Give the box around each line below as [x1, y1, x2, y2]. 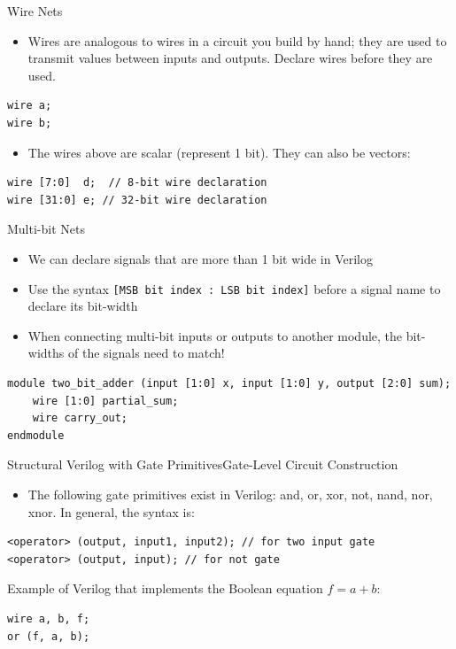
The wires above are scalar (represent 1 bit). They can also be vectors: [27, 143, 411, 161]
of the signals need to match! [67, 344, 225, 362]
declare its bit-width [27, 297, 138, 315]
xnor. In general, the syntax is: [27, 502, 195, 521]
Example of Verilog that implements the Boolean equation [7, 579, 323, 598]
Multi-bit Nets [7, 220, 85, 238]
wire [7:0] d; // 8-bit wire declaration [7, 176, 267, 189]
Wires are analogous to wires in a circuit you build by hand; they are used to [27, 31, 447, 50]
